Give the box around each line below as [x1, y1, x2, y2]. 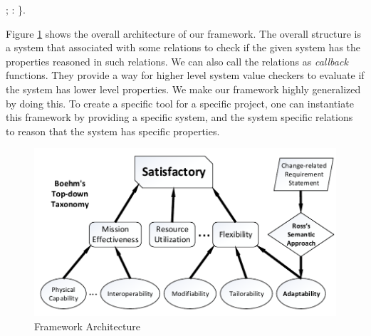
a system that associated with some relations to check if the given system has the [6, 40, 361, 55]
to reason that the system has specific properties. [6, 123, 220, 138]
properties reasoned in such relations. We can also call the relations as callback [6, 53, 348, 68]
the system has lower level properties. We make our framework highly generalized [6, 81, 361, 96]
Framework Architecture [34, 318, 140, 333]
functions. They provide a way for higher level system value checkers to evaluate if [6, 68, 365, 83]
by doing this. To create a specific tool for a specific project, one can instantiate [6, 95, 354, 110]
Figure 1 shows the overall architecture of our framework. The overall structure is [6, 26, 362, 41]
